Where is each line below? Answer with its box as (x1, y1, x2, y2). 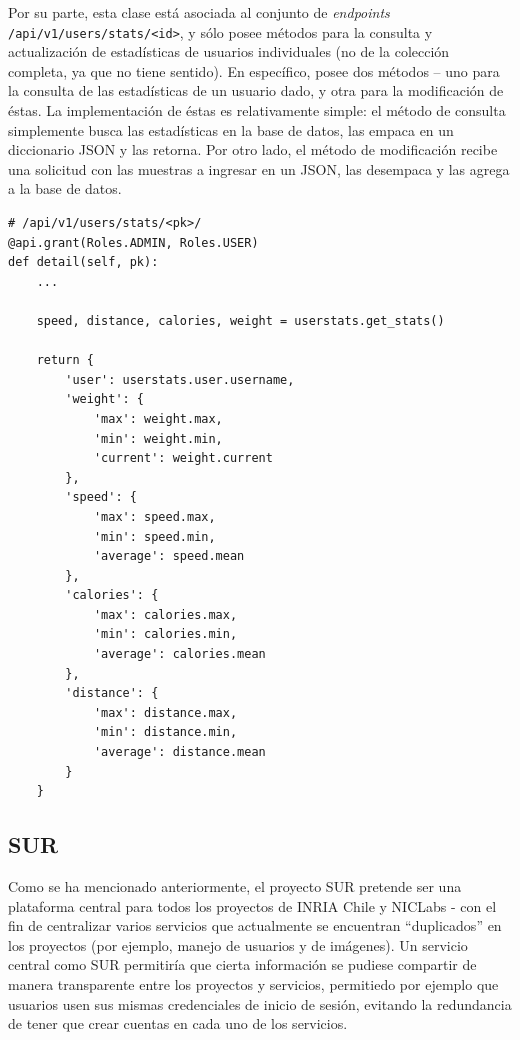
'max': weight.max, (93, 411, 223, 426)
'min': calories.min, (93, 627, 238, 642)
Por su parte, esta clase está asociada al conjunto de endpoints (8, 2, 390, 22)
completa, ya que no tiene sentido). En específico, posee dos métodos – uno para (8, 60, 500, 81)
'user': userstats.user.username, (65, 372, 295, 387)
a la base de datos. (8, 178, 122, 199)
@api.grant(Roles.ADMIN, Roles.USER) (8, 235, 259, 250)
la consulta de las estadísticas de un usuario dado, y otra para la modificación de (8, 80, 504, 101)
